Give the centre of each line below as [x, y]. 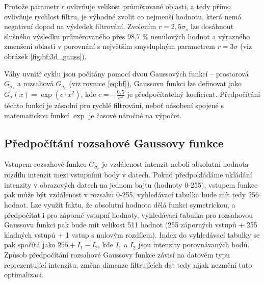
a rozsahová [35, 83]
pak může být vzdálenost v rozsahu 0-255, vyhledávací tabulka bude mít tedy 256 [131, 195]
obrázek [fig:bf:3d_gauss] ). [45, 56]
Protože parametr [32, 6]
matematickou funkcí [37, 115]
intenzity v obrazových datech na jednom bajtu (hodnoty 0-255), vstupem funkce [131, 184]
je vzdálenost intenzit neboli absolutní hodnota [175, 164]
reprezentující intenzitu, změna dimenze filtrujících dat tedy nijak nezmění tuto [128, 264]
